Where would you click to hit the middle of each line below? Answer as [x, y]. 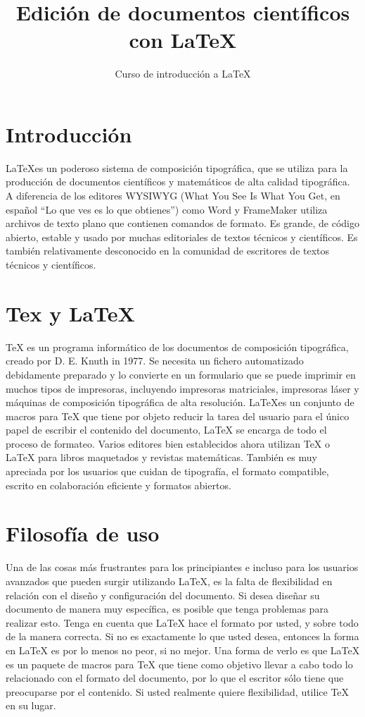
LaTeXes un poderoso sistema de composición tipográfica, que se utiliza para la [177, 167]
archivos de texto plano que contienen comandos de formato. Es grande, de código [182, 223]
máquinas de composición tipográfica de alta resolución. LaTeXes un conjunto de [180, 402]
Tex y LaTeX [70, 313]
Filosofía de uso [83, 533]
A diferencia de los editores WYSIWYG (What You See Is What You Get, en [173, 196]
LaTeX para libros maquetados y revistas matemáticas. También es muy [161, 457]
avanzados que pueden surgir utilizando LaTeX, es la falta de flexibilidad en [169, 581]
